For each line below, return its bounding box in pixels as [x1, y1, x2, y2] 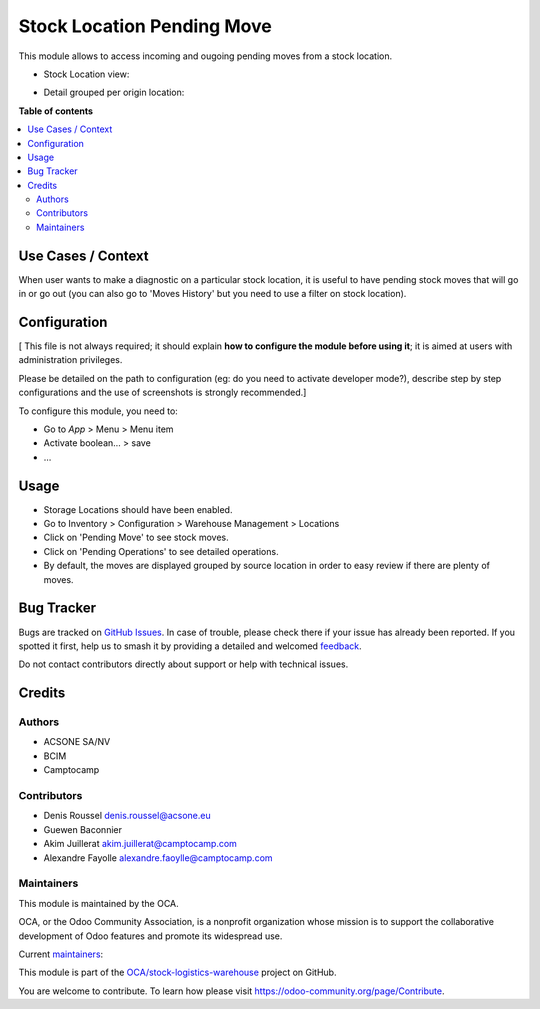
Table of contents [18, 105, 94, 117]
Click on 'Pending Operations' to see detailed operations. [43, 545, 279, 557]
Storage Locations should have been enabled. [43, 503, 233, 515]
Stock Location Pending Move [18, 15, 272, 37]
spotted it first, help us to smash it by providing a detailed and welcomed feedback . [18, 640, 362, 652]
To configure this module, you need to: [18, 405, 179, 417]
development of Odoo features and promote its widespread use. [18, 930, 283, 942]
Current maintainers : [18, 948, 104, 960]
